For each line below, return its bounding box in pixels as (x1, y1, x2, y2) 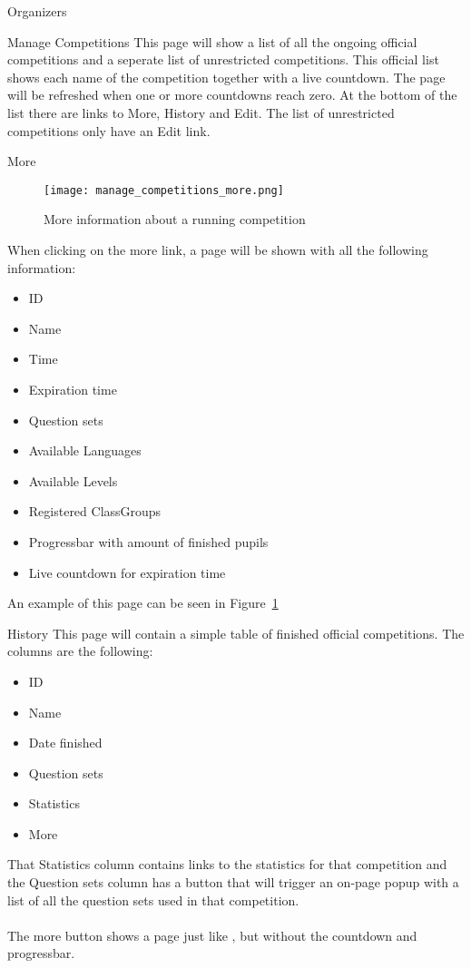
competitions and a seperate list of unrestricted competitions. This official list (7, 50, 439, 69)
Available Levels (28, 471, 118, 490)
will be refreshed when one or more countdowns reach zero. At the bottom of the (7, 85, 457, 104)
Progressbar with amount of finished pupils (28, 532, 269, 551)
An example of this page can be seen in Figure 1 (7, 593, 279, 612)
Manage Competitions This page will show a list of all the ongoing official (7, 32, 417, 51)
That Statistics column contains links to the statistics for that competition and (7, 855, 447, 874)
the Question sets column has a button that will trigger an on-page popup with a (7, 873, 459, 892)
